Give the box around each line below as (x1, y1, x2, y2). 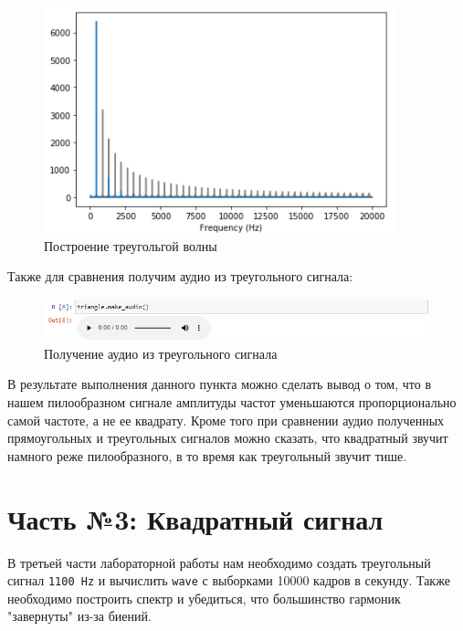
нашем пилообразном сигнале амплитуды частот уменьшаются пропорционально (7, 393, 457, 412)
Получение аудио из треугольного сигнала (44, 343, 278, 363)
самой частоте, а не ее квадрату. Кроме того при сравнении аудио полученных (7, 410, 445, 429)
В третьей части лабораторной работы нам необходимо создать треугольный (7, 552, 431, 572)
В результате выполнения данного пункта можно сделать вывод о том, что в (7, 374, 432, 394)
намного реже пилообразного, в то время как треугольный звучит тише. (7, 446, 407, 465)
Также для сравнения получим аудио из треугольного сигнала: (7, 267, 353, 286)
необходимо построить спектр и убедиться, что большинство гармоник (7, 588, 401, 607)
